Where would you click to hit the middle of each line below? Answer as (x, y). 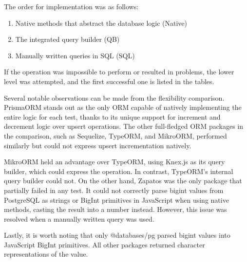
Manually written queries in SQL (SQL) (75, 55)
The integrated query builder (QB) (67, 39)
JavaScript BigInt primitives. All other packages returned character (104, 244)
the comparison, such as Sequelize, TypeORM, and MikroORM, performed (115, 135)
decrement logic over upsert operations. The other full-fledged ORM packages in (123, 126)
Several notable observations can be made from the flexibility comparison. (114, 97)
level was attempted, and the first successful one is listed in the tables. (109, 81)
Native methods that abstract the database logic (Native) (101, 23)
